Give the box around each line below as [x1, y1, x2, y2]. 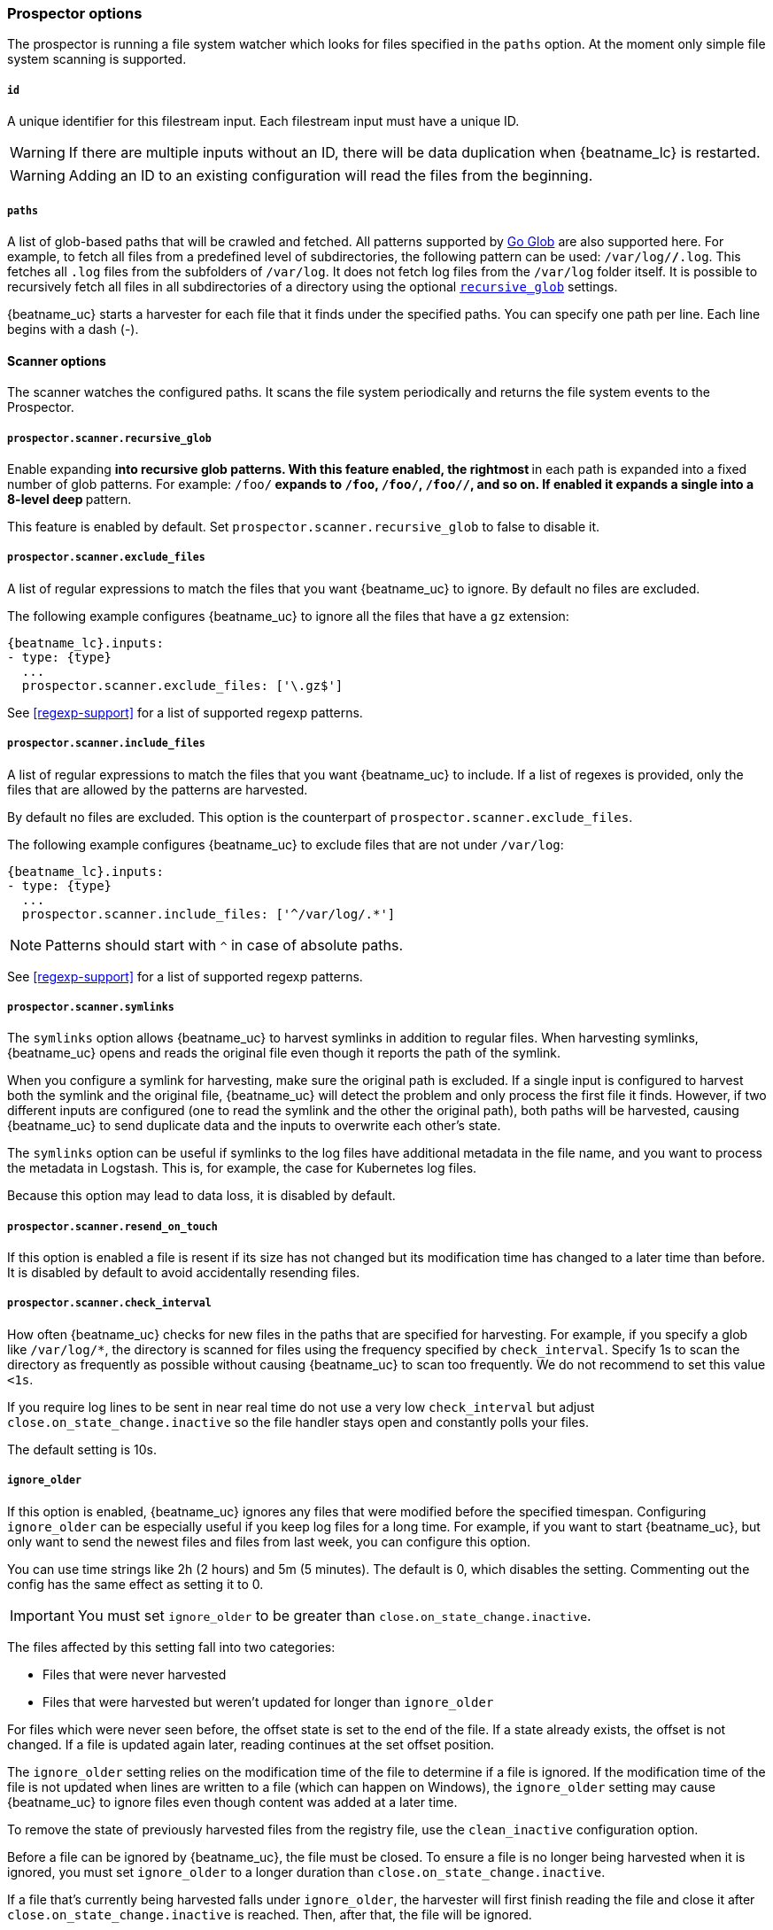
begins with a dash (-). [7, 321, 139, 337]
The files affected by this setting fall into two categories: [7, 1639, 336, 1655]
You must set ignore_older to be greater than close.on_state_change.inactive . [77, 1606, 591, 1624]
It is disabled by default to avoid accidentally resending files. [7, 1265, 360, 1281]
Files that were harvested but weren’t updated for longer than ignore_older [43, 1694, 494, 1709]
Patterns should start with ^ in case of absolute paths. [45, 935, 404, 954]
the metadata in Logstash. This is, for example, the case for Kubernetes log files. [7, 1160, 477, 1176]
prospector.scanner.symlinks [7, 1000, 174, 1013]
